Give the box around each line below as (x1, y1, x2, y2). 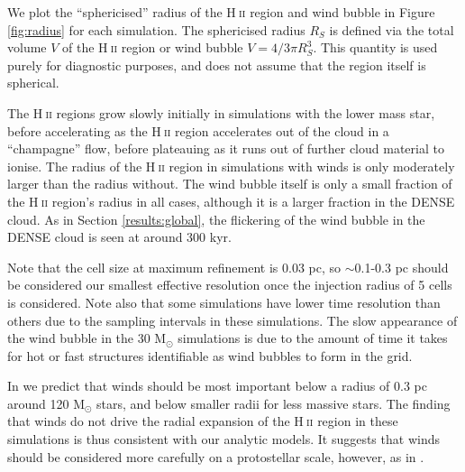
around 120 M (7, 393, 86, 412)
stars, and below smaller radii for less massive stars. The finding (96, 393, 451, 412)
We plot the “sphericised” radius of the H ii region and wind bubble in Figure (7, 3, 435, 21)
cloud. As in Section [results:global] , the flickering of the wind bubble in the (7, 209, 425, 228)
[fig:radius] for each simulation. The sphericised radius (7, 20, 305, 39)
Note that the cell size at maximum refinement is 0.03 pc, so (7, 257, 342, 276)
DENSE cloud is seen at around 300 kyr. (7, 227, 232, 246)
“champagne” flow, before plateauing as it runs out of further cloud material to (7, 139, 444, 158)
